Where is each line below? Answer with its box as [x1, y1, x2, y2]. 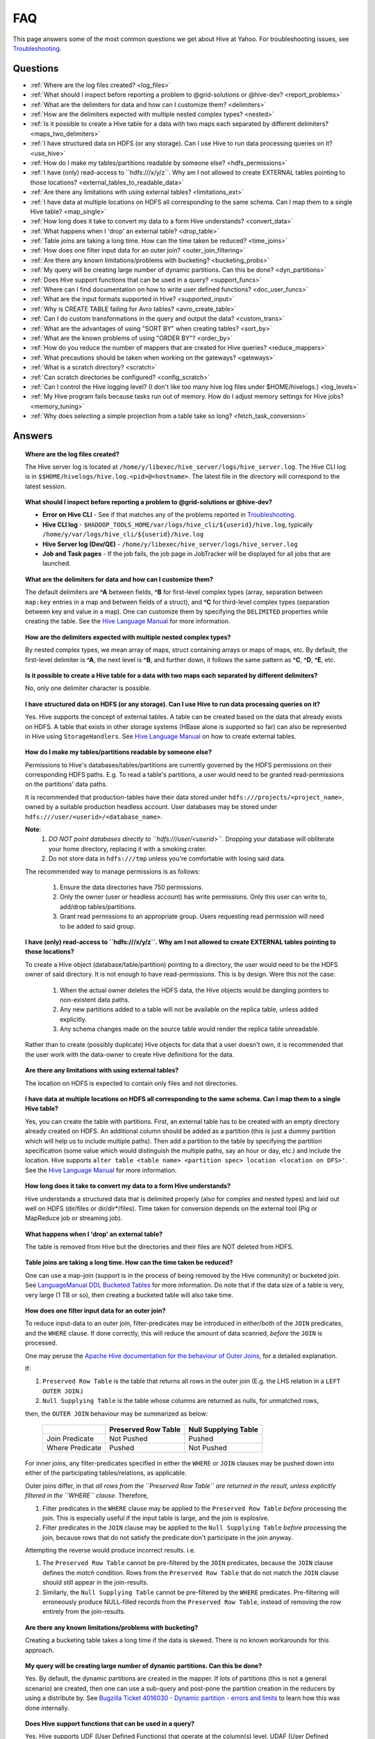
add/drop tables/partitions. [60, 902, 137, 911]
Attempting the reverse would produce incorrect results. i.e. [25, 1546, 196, 1555]
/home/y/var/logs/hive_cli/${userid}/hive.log [42, 531, 204, 538]
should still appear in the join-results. [42, 1578, 149, 1587]
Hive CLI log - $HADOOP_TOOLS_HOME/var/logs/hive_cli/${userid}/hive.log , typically [42, 520, 313, 529]
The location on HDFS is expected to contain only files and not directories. [25, 1079, 238, 1087]
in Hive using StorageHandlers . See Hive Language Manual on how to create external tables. [25, 732, 297, 740]
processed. [25, 1339, 58, 1347]
